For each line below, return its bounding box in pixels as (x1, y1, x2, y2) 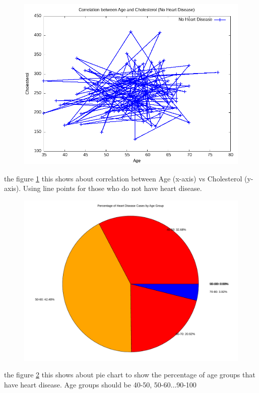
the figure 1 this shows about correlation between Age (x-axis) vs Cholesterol (4, 173, 242, 183)
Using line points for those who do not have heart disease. (23, 183, 202, 193)
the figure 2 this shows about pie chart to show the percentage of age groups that (4, 369, 255, 380)
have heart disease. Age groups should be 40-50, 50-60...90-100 (4, 379, 197, 389)
